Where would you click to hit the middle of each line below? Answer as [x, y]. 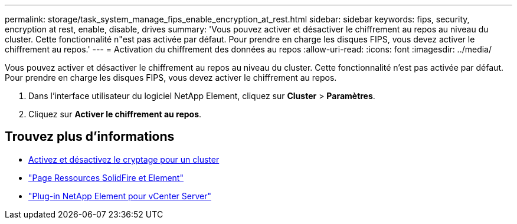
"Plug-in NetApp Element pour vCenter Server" [120, 196]
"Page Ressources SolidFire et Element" [106, 177]
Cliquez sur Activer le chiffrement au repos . [115, 114]
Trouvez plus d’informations [90, 137]
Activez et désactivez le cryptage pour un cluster [124, 159]
